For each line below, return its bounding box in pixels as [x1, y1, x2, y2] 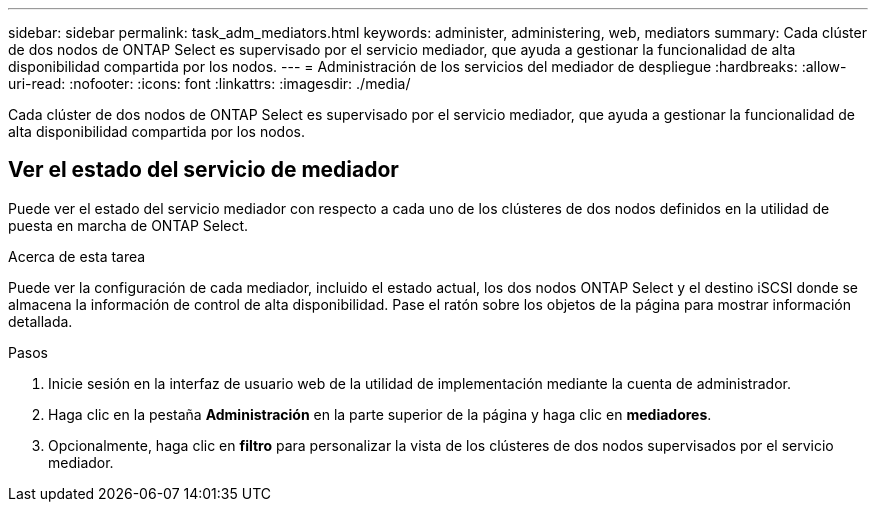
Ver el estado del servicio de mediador [8, 157, 399, 183]
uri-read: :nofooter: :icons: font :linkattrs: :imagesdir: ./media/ [8, 75, 411, 92]
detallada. [8, 312, 73, 330]
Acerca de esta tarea [8, 247, 146, 265]
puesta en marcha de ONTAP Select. [8, 216, 249, 234]
